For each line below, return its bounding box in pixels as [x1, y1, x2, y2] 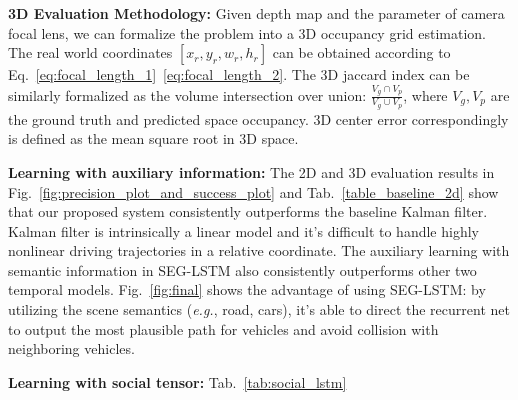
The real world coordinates [8, 42, 173, 63]
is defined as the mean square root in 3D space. [8, 128, 299, 149]
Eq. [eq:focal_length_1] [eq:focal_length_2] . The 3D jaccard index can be [8, 64, 470, 85]
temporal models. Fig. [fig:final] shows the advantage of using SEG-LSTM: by [8, 279, 486, 300]
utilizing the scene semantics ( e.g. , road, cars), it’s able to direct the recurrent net [8, 299, 510, 320]
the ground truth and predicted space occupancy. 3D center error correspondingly [8, 108, 509, 129]
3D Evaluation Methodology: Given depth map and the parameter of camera [8, 3, 505, 23]
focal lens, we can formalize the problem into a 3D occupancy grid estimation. [8, 22, 487, 43]
